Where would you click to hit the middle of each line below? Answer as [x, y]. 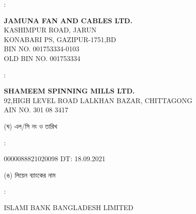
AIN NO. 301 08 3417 [36, 110]
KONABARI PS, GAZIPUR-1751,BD [60, 39]
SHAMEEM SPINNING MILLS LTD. [69, 91]
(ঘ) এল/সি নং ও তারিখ [31, 126]
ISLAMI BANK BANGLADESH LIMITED [69, 207]
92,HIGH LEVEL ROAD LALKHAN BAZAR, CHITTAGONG [98, 100]
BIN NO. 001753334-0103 [42, 49]
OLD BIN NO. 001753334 [42, 58]
